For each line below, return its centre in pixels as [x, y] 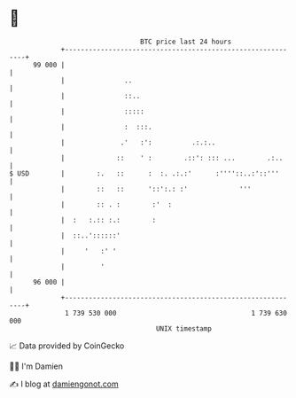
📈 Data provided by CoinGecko [67, 346]
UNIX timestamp [184, 328]
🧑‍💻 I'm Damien [36, 366]
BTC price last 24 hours [186, 42]
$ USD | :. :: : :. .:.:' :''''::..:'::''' [144, 173]
